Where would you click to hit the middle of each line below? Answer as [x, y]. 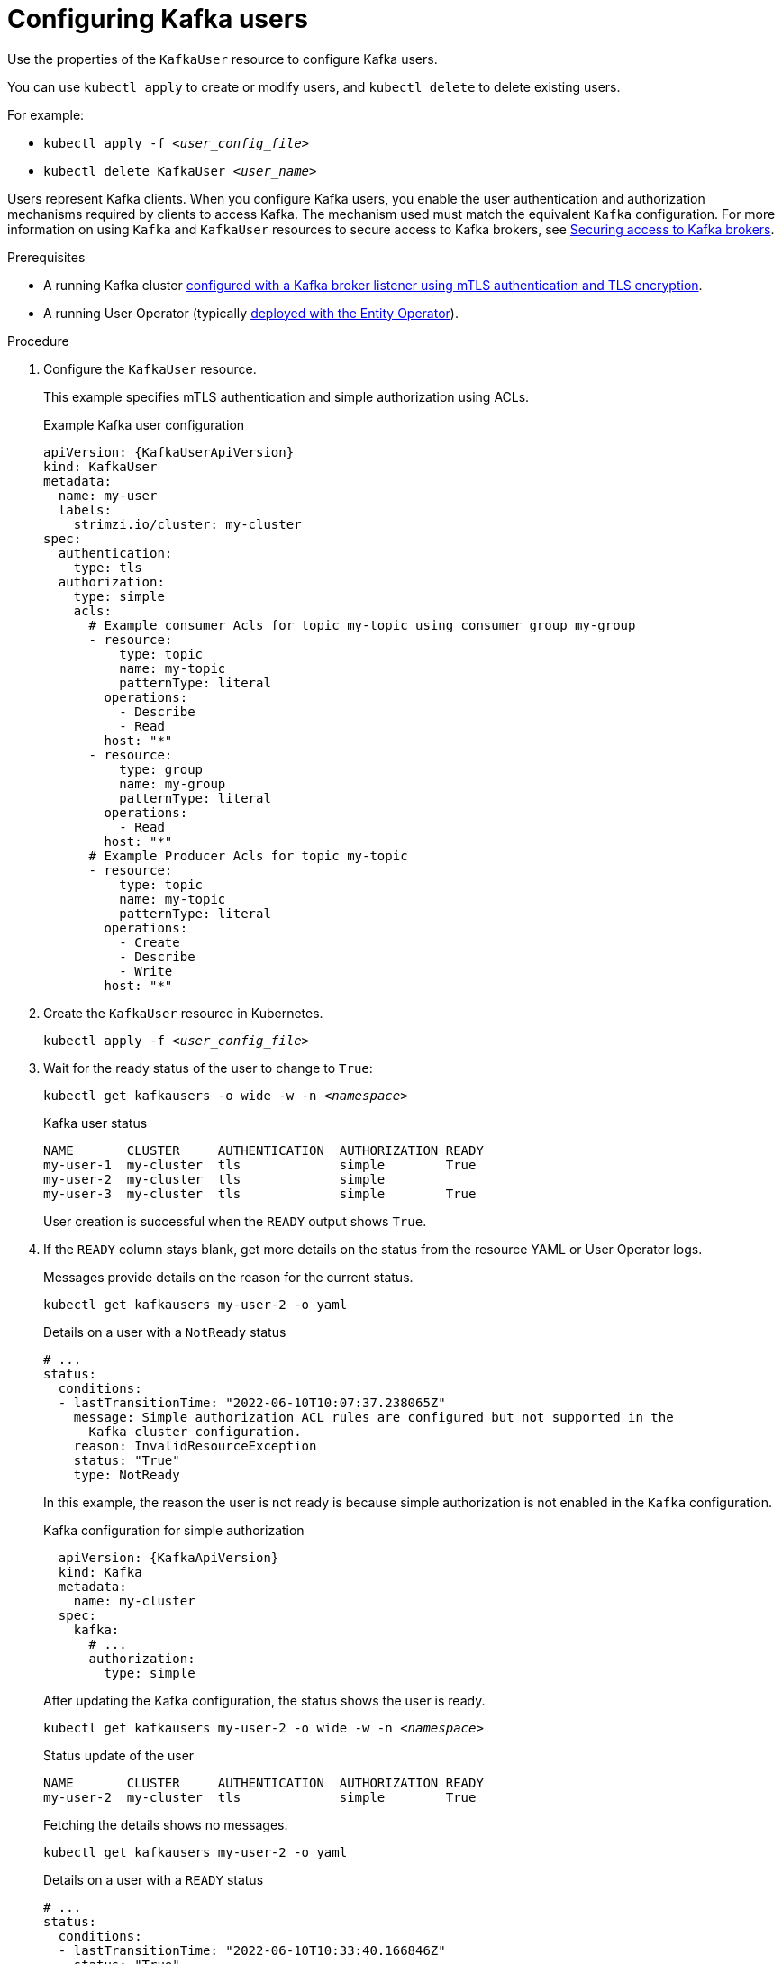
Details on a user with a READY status [154, 1879]
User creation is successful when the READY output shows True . [235, 1221]
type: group [161, 769]
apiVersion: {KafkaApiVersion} [168, 1557]
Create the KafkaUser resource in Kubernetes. [183, 1013]
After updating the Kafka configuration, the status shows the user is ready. [264, 1700]
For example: [46, 114]
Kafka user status [95, 1123]
